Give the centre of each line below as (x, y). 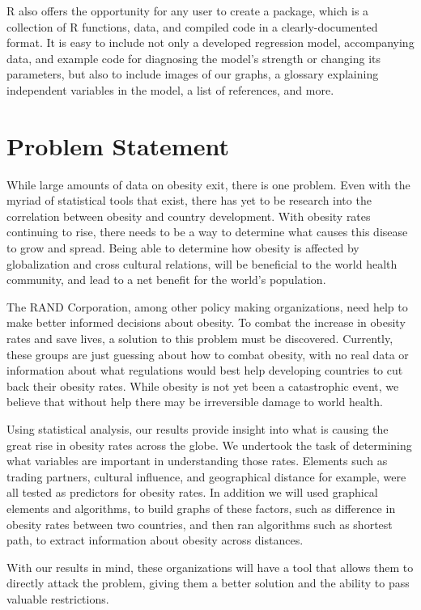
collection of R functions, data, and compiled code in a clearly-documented (192, 26)
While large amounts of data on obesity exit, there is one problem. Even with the (208, 184)
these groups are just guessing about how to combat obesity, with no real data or (208, 354)
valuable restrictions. (58, 598)
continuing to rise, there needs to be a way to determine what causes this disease (207, 232)
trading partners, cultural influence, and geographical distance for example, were (206, 476)
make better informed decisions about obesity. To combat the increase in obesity (206, 322)
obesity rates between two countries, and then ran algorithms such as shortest (200, 524)
